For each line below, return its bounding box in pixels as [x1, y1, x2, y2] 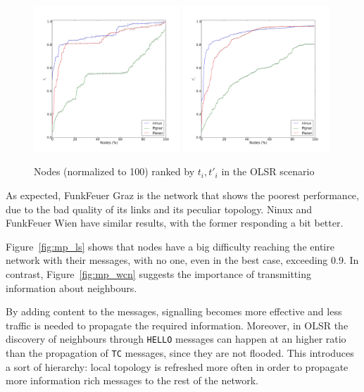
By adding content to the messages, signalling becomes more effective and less [6, 304, 342, 319]
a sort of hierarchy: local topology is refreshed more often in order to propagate [6, 359, 349, 374]
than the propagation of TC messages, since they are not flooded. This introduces [6, 345, 354, 360]
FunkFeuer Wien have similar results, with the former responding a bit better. [6, 215, 344, 230]
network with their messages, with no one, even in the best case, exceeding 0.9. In [6, 253, 359, 267]
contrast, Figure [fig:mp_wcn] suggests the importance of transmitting [6, 266, 311, 281]
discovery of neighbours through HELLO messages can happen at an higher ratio [6, 331, 346, 346]
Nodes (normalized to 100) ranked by [34, 164, 195, 179]
